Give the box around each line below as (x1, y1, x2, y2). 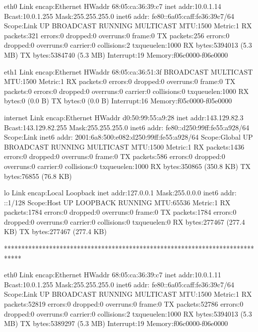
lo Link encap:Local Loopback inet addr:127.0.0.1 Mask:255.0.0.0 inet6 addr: (4, 187, 237, 198)
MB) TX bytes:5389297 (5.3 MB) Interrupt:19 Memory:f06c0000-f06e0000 (4, 318, 228, 329)
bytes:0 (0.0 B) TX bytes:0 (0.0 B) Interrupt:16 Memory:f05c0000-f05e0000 (4, 95, 232, 106)
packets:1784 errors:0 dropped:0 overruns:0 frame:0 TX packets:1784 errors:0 (4, 207, 237, 217)
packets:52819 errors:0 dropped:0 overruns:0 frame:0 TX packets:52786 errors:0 (4, 299, 244, 309)
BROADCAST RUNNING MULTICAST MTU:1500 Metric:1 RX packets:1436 (4, 141, 245, 152)
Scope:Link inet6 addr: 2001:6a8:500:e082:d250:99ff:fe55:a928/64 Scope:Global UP (4, 132, 253, 142)
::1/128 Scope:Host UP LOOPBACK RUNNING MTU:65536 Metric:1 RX (4, 197, 231, 207)
